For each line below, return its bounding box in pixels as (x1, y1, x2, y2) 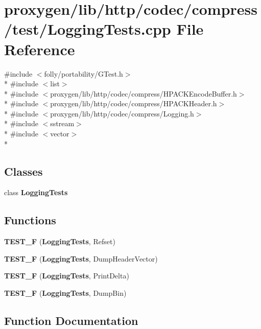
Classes (4, 163, 43, 179)
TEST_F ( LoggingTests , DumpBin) (4, 288, 127, 298)
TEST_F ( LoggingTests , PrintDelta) (4, 270, 129, 281)
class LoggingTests (4, 187, 68, 198)
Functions (4, 212, 56, 228)
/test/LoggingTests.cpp (4, 18, 171, 39)
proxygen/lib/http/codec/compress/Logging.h (50, 108, 194, 119)
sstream (50, 118, 75, 129)
